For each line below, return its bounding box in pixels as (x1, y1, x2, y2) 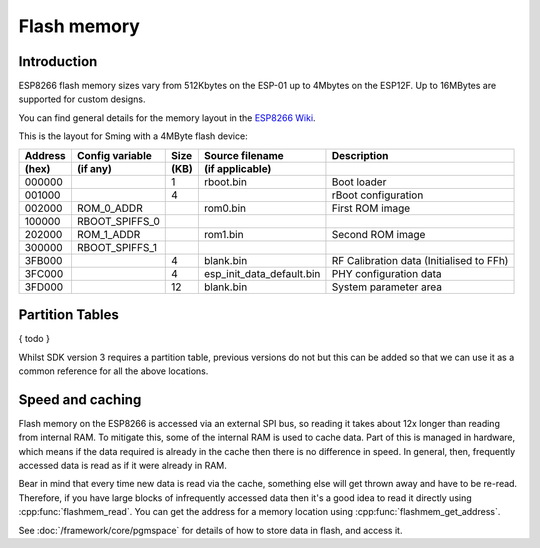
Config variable (76, 148, 152, 162)
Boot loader (331, 175, 387, 189)
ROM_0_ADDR (76, 201, 144, 215)
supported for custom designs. (18, 93, 146, 105)
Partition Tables (18, 306, 120, 324)
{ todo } (18, 333, 50, 345)
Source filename (203, 148, 284, 162)
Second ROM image (331, 227, 426, 241)
